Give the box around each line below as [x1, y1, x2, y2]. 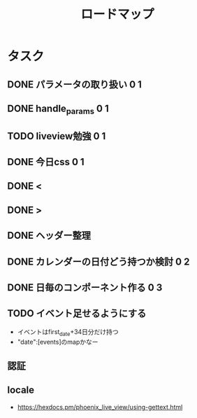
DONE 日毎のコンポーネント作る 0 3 [7, 281, 163, 293]
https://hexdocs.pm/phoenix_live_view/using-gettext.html [17, 403, 183, 411]
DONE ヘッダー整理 [7, 230, 92, 242]
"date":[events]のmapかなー [17, 337, 99, 346]
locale [7, 384, 35, 396]
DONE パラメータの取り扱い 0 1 [7, 78, 142, 90]
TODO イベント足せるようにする [7, 307, 147, 319]
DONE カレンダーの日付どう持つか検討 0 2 [7, 256, 190, 267]
